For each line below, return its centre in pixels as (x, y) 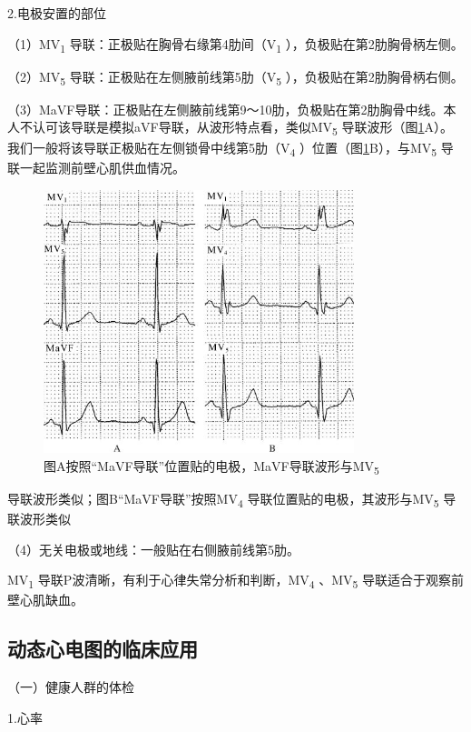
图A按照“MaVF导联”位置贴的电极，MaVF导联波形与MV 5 (211, 466)
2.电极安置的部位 (57, 13)
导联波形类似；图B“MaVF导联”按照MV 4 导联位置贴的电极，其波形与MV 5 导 (232, 499)
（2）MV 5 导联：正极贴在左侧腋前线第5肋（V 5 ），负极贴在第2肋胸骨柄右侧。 (235, 77)
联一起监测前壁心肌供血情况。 (96, 167)
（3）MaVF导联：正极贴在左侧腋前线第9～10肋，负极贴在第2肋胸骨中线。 (226, 109)
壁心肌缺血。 (45, 600)
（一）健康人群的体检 (71, 687)
